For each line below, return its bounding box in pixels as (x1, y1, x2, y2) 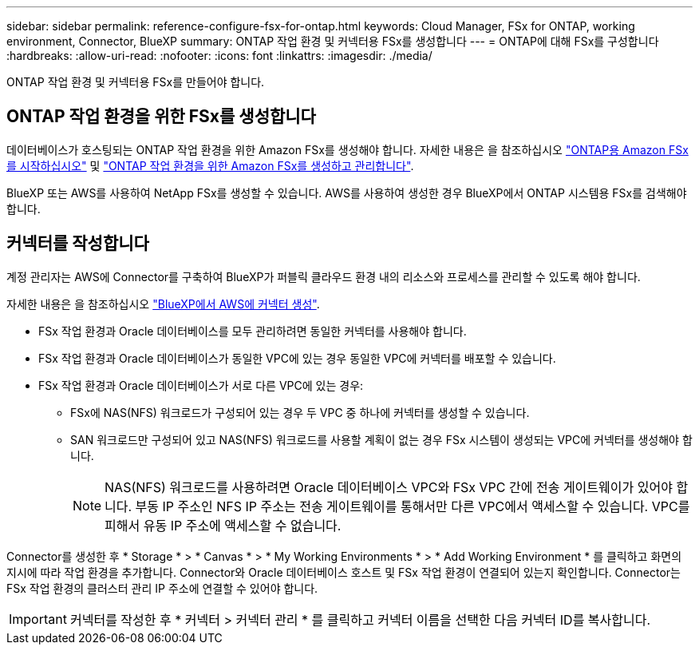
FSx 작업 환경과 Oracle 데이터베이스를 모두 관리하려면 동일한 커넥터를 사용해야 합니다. (38, 324, 467, 338)
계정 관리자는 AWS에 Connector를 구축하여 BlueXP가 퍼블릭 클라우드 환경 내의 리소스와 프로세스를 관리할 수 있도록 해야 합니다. (6, 269, 641, 284)
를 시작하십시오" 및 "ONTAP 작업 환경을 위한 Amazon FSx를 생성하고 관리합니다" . (6, 158, 414, 173)
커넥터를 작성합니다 (6, 233, 149, 254)
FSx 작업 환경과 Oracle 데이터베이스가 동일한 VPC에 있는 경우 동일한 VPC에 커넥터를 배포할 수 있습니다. (38, 351, 556, 365)
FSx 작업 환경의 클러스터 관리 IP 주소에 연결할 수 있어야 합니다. (6, 581, 318, 595)
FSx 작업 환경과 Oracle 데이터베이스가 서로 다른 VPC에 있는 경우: (38, 378, 364, 392)
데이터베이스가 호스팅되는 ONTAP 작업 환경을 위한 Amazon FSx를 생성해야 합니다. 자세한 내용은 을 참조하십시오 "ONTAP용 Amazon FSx (6, 142, 689, 157)
